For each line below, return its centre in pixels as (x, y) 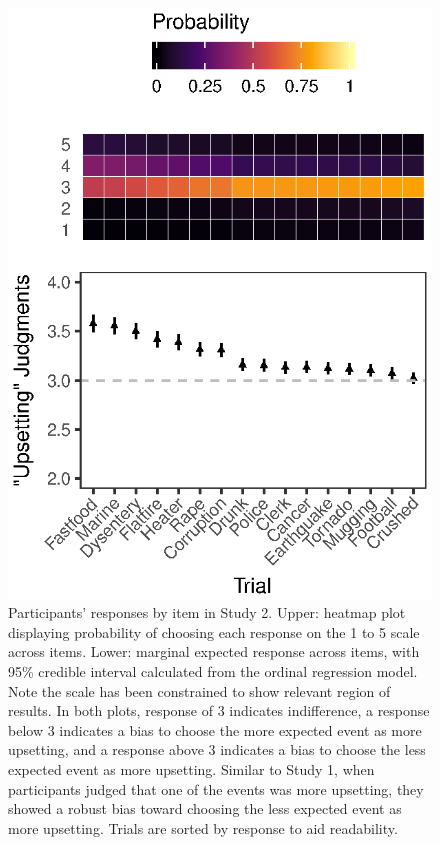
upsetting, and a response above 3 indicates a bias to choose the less (217, 749)
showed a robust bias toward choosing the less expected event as (205, 808)
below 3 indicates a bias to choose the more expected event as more (215, 729)
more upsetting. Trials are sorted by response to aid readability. (203, 827)
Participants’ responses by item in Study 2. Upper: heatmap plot (207, 612)
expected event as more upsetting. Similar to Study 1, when (191, 768)
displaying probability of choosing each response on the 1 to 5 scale (214, 631)
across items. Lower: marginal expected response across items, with (214, 651)
